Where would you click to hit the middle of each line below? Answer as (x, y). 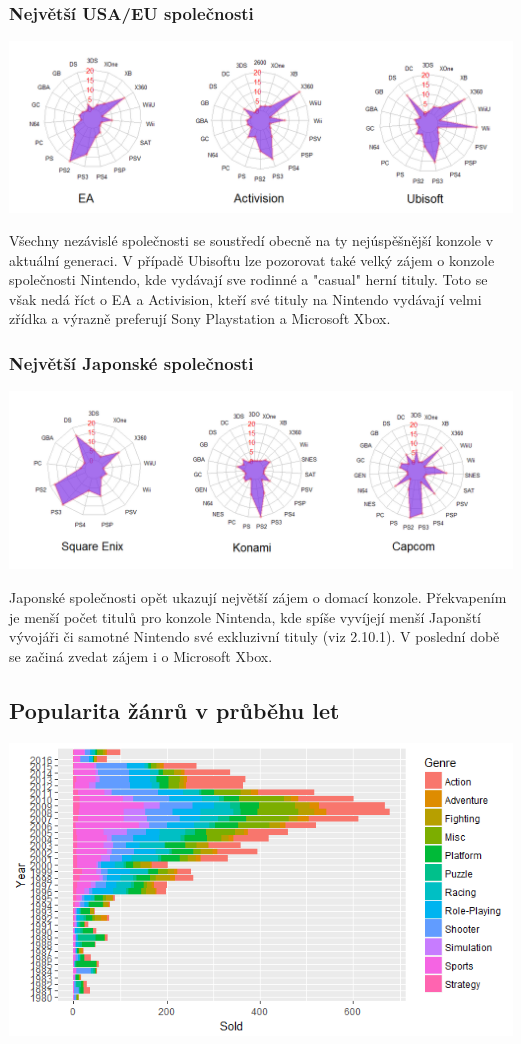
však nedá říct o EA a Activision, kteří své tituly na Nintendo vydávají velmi (245, 298)
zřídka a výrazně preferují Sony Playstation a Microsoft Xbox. (200, 318)
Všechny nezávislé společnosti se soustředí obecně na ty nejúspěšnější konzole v (251, 240)
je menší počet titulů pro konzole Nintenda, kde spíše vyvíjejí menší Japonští (245, 616)
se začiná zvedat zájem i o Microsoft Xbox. (141, 655)
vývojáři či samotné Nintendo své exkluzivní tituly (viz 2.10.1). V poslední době (254, 636)
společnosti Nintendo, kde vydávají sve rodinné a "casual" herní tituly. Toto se (248, 279)
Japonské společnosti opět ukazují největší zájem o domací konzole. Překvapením (258, 597)
